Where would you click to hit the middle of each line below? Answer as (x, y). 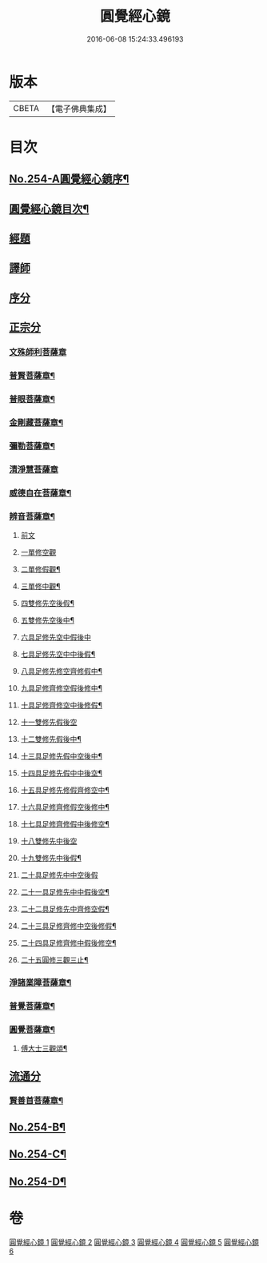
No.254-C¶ (38, 1155)
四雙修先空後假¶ (48, 603)
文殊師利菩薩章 (38, 353)
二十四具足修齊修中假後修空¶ (68, 942)
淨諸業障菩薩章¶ (40, 982)
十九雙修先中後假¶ (51, 858)
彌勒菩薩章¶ (32, 446)
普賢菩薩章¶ (32, 376)
